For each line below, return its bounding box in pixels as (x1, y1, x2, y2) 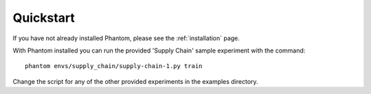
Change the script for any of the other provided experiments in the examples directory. (12, 77, 258, 85)
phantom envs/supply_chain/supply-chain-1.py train (25, 62, 203, 70)
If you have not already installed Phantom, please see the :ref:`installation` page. (12, 34, 240, 42)
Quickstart (12, 10, 76, 25)
